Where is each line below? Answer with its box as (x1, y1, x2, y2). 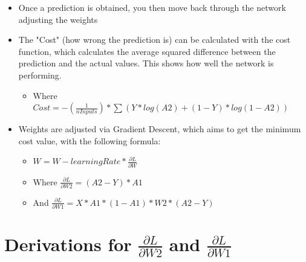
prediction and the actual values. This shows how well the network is (18, 57, 274, 69)
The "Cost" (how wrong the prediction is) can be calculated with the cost (18, 33, 291, 46)
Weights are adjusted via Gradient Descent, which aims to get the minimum (18, 123, 301, 135)
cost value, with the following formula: (18, 134, 161, 147)
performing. (18, 68, 62, 81)
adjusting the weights (18, 13, 98, 25)
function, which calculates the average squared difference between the (18, 45, 276, 57)
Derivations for (4, 232, 132, 257)
